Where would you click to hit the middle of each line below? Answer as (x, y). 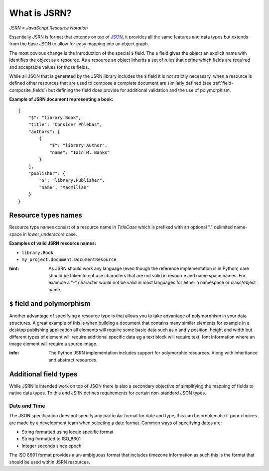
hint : (14, 268)
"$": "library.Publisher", (72, 180)
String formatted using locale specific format (68, 432)
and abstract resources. (73, 360)
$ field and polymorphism (50, 304)
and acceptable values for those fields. (49, 67)
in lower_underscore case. (50, 234)
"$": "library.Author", (78, 145)
